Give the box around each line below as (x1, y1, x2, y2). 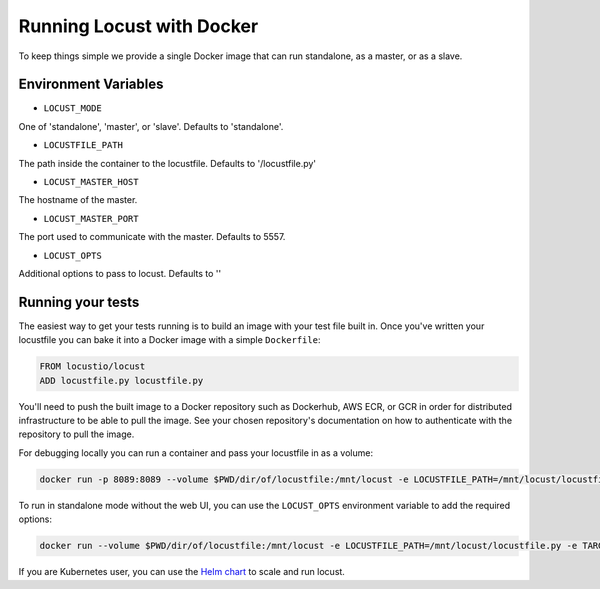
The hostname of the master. (18, 194, 138, 206)
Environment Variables (18, 76, 164, 93)
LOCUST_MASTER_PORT (43, 213, 139, 224)
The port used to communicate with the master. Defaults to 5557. (18, 231, 286, 243)
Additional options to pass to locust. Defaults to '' (18, 267, 222, 279)
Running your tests (18, 293, 140, 310)
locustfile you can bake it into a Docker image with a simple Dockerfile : (18, 334, 321, 346)
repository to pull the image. (18, 428, 135, 440)
